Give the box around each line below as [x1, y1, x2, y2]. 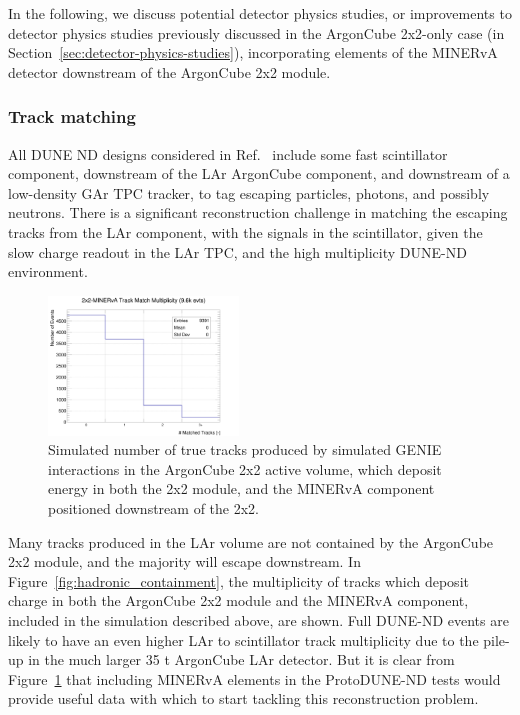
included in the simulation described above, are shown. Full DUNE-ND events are [8, 610, 509, 631]
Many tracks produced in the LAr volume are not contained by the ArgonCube [8, 531, 494, 552]
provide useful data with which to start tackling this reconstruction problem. [8, 688, 479, 709]
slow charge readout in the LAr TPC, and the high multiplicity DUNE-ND [8, 241, 467, 262]
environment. [8, 261, 88, 282]
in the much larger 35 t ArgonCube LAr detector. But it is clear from [28, 649, 455, 670]
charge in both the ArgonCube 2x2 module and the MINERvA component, [8, 590, 469, 611]
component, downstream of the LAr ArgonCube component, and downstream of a [8, 163, 510, 184]
